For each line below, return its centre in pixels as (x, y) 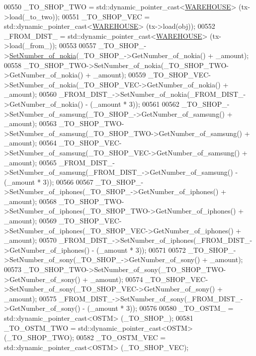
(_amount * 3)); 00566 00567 (49, 181)
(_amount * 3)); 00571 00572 (141, 249)
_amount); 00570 (30, 240)
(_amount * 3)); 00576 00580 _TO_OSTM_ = (160, 308)
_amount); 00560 (30, 94)
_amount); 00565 (30, 162)
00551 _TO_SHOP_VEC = (106, 16)
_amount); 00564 (30, 143)
